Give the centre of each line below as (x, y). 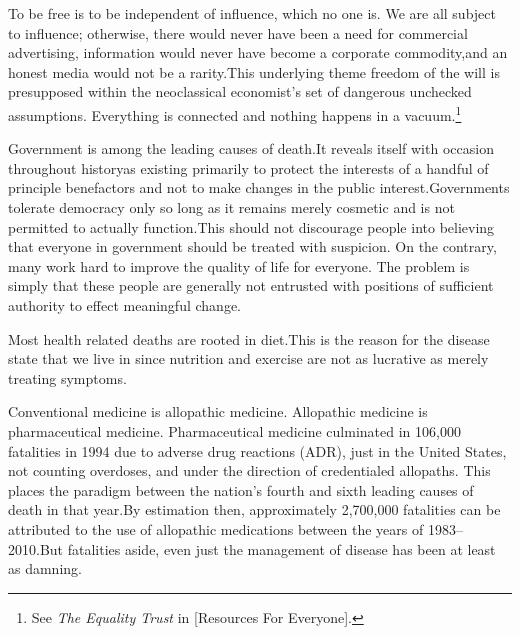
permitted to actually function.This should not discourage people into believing (251, 226)
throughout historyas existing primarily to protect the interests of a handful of (248, 167)
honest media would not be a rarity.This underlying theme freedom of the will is (254, 71)
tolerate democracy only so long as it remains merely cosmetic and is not (231, 207)
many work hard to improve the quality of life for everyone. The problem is (239, 265)
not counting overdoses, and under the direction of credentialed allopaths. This (249, 470)
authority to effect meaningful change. (124, 304)
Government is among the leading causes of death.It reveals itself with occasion (251, 148)
